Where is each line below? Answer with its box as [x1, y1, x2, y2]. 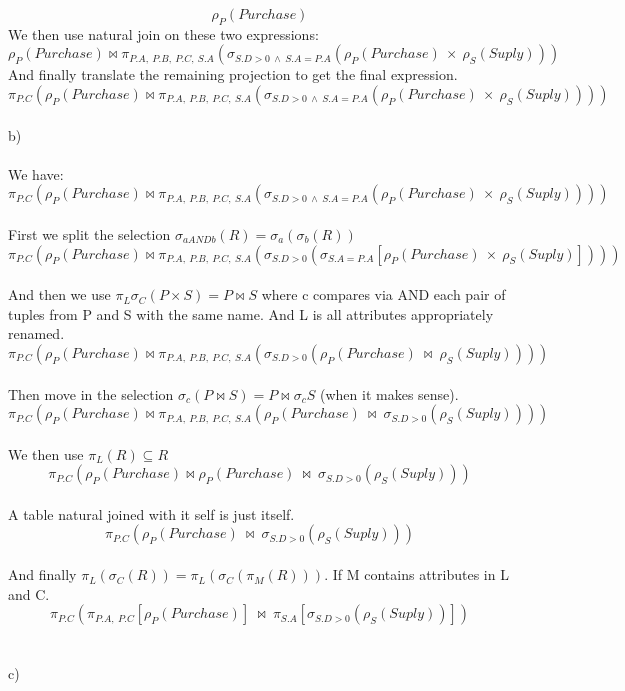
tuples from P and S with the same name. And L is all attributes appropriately [8, 303, 494, 324]
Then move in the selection [8, 383, 174, 404]
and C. [8, 583, 50, 604]
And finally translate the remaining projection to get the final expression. [8, 64, 458, 85]
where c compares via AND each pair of [261, 284, 506, 305]
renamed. [8, 323, 65, 344]
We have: [8, 163, 64, 184]
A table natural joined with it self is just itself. [8, 503, 295, 524]
